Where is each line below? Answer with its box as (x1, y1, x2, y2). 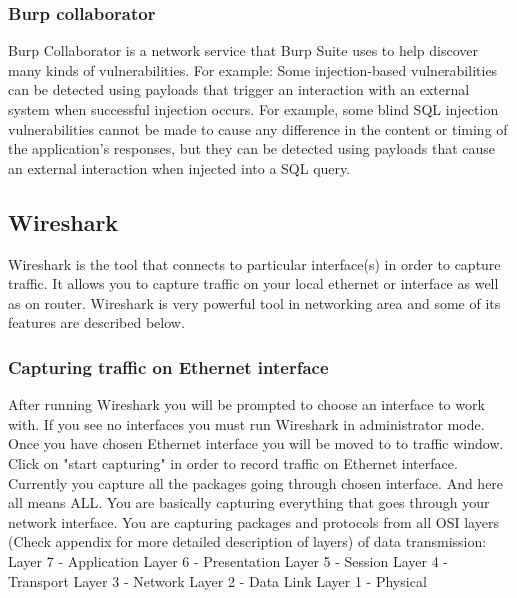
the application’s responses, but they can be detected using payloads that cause (8, 138, 496, 159)
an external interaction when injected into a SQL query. (8, 157, 351, 178)
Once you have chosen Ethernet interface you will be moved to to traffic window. (8, 433, 504, 454)
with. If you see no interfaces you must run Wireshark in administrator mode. (8, 413, 485, 434)
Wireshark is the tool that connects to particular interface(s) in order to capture (8, 253, 501, 274)
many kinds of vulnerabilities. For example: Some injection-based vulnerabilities (8, 59, 498, 80)
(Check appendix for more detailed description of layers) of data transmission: (8, 531, 487, 552)
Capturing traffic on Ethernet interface (8, 354, 329, 379)
